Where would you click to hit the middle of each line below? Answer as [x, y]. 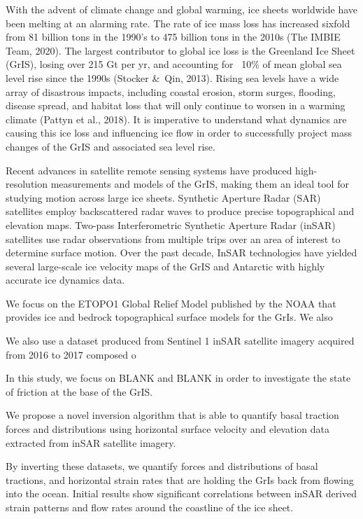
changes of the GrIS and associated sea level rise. [111, 146]
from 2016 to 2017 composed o [71, 354]
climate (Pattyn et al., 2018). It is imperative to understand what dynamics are [176, 119]
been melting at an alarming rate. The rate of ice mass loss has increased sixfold [178, 23]
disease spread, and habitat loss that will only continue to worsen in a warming [176, 105]
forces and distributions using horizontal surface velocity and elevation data [168, 429]
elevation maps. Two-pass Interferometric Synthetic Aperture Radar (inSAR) [171, 224]
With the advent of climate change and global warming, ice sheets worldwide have [182, 9]
